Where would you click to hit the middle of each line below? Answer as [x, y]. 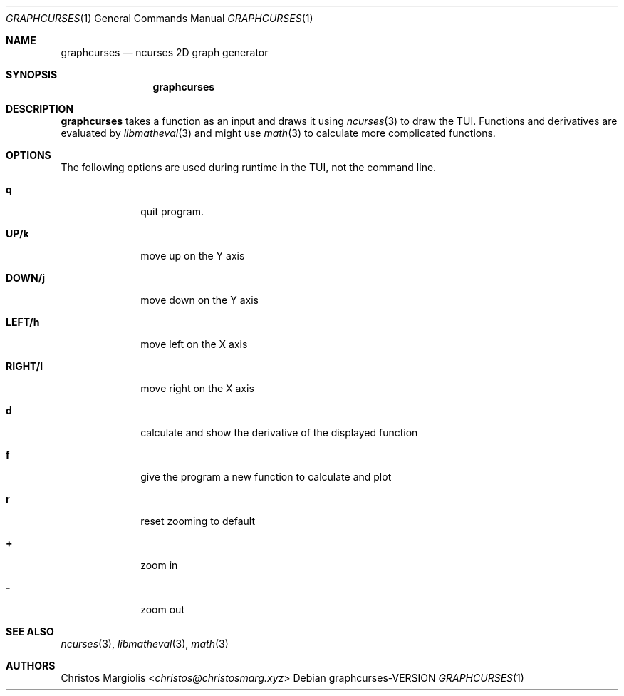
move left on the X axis [194, 344]
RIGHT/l [24, 366]
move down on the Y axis [199, 300]
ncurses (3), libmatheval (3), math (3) [145, 644]
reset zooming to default [198, 521]
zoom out [162, 609]
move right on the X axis [197, 388]
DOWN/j [25, 278]
